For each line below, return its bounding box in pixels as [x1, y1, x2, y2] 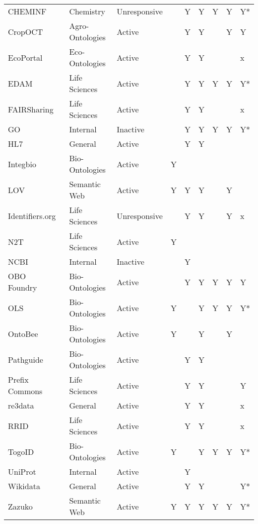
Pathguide [8, 353, 43, 365]
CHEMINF [8, 5, 47, 17]
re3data [8, 400, 34, 411]
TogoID [8, 445, 34, 457]
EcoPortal [8, 51, 43, 63]
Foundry [8, 282, 37, 293]
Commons [8, 385, 43, 397]
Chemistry [69, 5, 105, 17]
